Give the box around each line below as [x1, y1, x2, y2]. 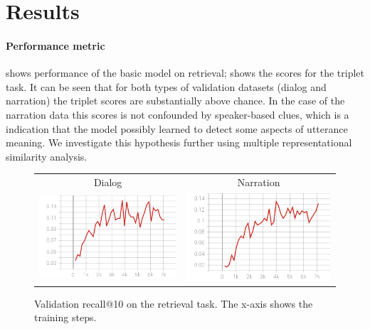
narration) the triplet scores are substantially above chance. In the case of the [6, 93, 345, 108]
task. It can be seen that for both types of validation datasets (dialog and [6, 79, 327, 94]
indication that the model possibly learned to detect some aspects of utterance [6, 121, 348, 136]
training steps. [34, 310, 97, 325]
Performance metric [6, 38, 105, 53]
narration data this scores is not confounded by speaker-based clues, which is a [6, 107, 349, 122]
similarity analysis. [6, 149, 88, 163]
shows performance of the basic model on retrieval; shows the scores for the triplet [6, 65, 364, 80]
